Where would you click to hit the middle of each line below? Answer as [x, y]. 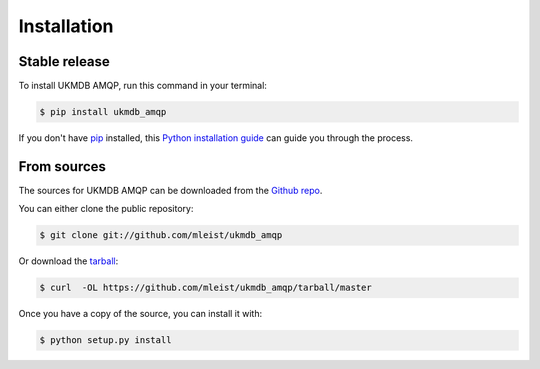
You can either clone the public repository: [106, 209]
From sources [62, 166]
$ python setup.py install [105, 340]
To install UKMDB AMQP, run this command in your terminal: [142, 86]
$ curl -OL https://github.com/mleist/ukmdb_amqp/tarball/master [205, 288]
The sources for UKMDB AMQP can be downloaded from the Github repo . [170, 190]
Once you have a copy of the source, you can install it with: [140, 314]
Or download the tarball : [68, 261]
